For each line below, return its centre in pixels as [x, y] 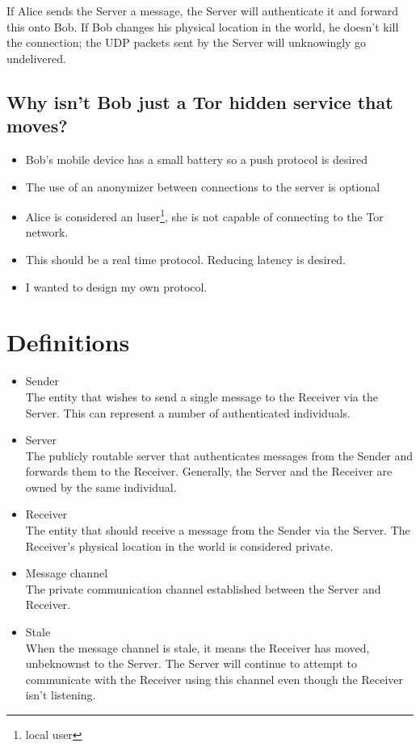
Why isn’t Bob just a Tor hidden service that [200, 101]
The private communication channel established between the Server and [203, 588]
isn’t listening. [61, 695]
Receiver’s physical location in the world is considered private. [179, 546]
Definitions [68, 342]
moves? [37, 126]
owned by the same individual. [101, 487]
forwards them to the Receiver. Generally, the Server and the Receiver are [209, 471]
